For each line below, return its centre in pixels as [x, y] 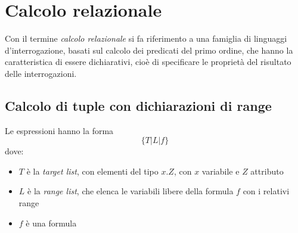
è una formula [51, 223]
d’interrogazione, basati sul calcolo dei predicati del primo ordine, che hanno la [149, 50]
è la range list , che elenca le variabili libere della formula [131, 191]
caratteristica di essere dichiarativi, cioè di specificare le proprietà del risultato [148, 62]
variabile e [221, 171]
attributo [267, 171]
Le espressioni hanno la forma [59, 130]
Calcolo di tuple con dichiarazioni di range [138, 105]
